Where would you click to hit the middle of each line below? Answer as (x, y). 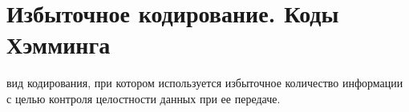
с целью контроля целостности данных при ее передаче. (144, 98)
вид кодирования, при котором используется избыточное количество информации (205, 83)
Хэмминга (59, 44)
